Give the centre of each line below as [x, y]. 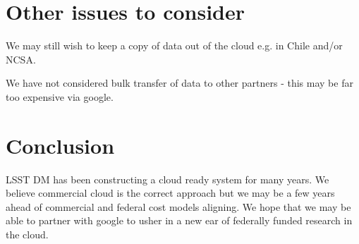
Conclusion [60, 145]
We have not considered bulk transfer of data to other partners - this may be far [179, 83]
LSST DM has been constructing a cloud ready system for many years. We [168, 179]
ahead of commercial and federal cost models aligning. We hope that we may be [178, 206]
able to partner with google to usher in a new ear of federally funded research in [179, 220]
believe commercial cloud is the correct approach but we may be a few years [170, 193]
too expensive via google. [60, 96]
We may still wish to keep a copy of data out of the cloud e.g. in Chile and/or [174, 45]
